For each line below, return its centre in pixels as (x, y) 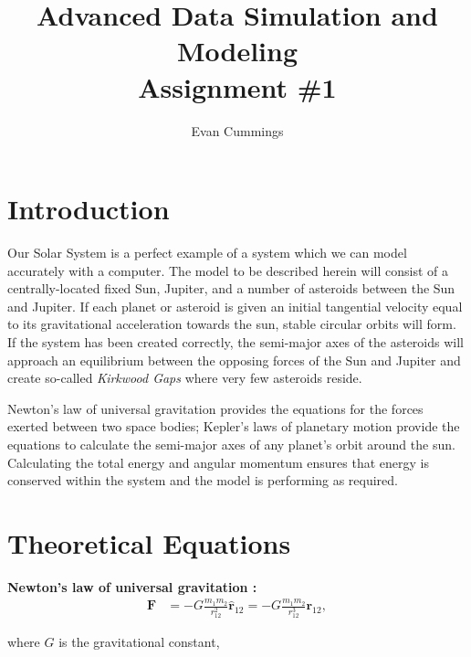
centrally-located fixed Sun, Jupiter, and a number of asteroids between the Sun (231, 288)
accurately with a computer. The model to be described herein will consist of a (228, 270)
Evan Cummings (237, 130)
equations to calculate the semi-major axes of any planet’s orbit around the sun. (231, 444)
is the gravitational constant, (139, 642)
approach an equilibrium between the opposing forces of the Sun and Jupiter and (234, 360)
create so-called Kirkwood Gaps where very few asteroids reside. (185, 378)
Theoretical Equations (149, 542)
